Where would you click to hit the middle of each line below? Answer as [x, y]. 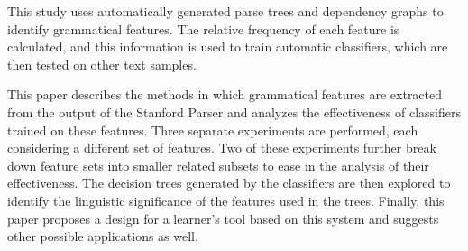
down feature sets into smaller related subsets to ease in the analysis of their [218, 165]
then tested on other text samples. [102, 64]
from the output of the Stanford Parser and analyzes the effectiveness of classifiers [234, 112]
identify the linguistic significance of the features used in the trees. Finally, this [226, 200]
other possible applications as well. [103, 236]
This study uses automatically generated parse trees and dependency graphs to [225, 11]
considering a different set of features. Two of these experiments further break [222, 148]
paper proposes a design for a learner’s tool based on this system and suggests [223, 218]
